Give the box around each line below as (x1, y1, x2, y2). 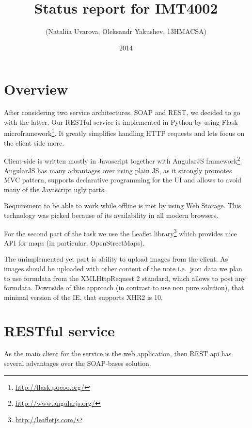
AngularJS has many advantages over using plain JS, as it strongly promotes (4, 165, 232, 175)
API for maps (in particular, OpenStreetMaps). (4, 237, 145, 247)
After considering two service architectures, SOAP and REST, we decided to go (4, 107, 240, 117)
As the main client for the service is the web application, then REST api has (4, 348, 232, 359)
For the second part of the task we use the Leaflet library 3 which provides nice (4, 227, 237, 238)
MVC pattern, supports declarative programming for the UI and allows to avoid (4, 175, 242, 185)
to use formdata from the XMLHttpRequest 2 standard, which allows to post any (4, 273, 246, 283)
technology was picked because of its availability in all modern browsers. (4, 210, 219, 220)
